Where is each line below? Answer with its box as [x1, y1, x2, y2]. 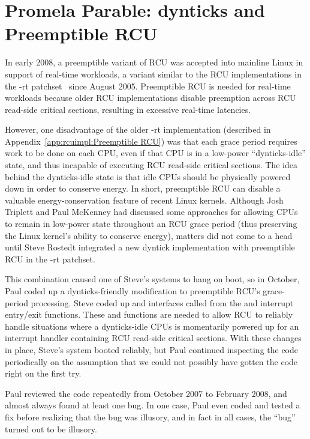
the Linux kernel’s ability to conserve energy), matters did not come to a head [5, 229, 293, 241]
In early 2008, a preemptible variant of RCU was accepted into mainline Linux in [5, 56, 303, 68]
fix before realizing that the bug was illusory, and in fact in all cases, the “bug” [5, 410, 296, 423]
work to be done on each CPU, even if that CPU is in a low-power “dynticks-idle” [5, 147, 306, 159]
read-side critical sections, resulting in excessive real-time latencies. [5, 103, 251, 115]
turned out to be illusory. [5, 422, 97, 435]
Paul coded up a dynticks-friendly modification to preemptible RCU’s [5, 285, 260, 297]
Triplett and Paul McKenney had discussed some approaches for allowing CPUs [5, 205, 298, 218]
